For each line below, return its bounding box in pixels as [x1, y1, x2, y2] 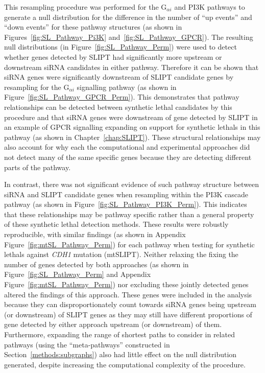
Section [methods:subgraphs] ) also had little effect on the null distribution [4, 349, 237, 360]
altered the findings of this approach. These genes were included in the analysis [4, 289, 252, 299]
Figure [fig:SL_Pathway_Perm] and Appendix [4, 269, 151, 279]
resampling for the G [4, 81, 69, 92]
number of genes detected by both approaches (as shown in [4, 259, 189, 269]
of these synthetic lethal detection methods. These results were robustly [4, 219, 229, 229]
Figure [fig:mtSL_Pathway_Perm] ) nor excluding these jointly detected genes [4, 279, 249, 290]
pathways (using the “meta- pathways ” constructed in [4, 339, 170, 349]
